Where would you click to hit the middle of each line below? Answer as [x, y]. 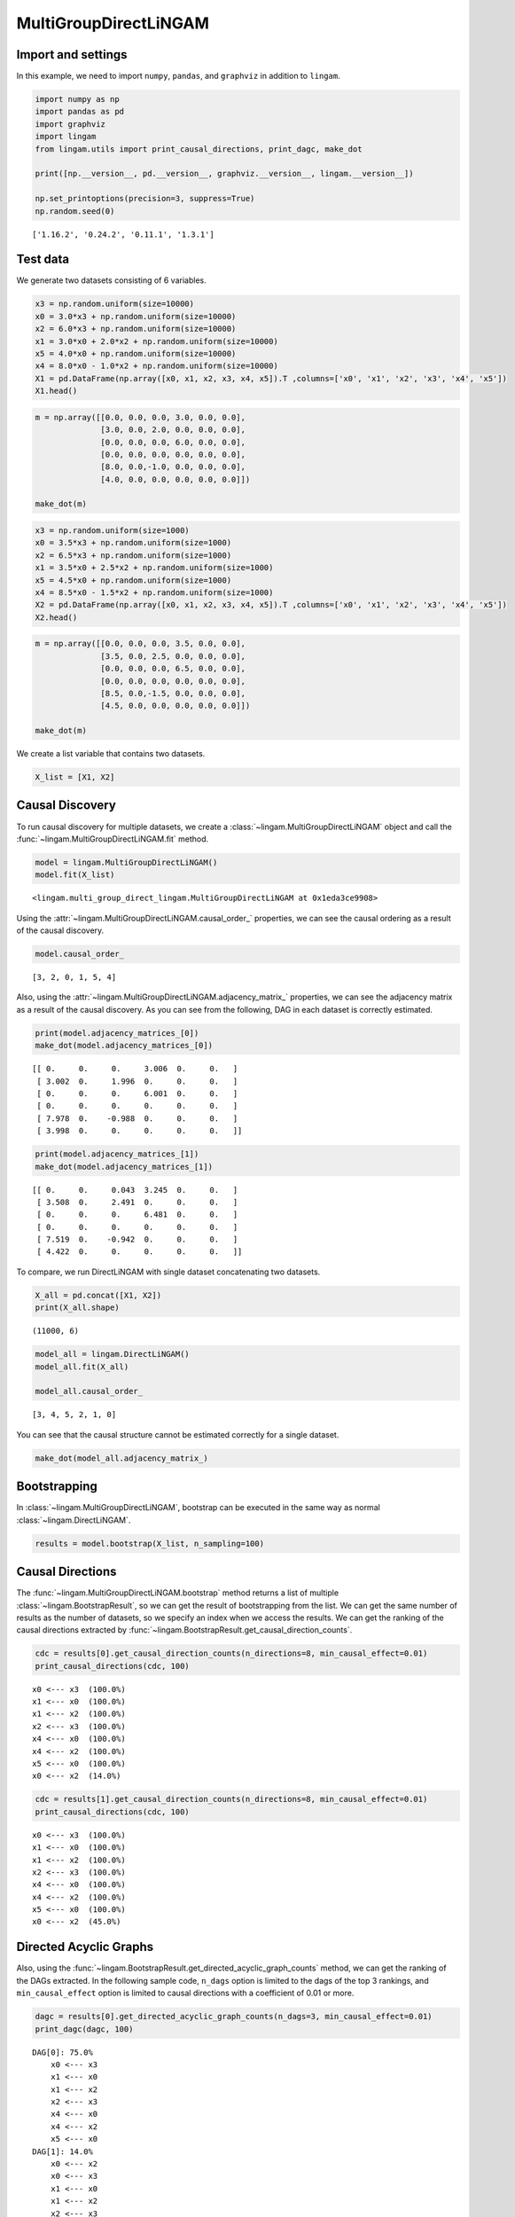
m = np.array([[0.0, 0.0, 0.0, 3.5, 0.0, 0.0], [140, 644]
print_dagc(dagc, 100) [84, 2029]
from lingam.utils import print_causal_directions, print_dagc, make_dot [199, 149]
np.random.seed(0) [75, 211]
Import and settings [72, 55]
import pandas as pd [79, 112]
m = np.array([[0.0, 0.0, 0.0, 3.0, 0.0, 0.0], [140, 417]
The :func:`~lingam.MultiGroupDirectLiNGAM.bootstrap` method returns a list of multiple [178, 1593]
